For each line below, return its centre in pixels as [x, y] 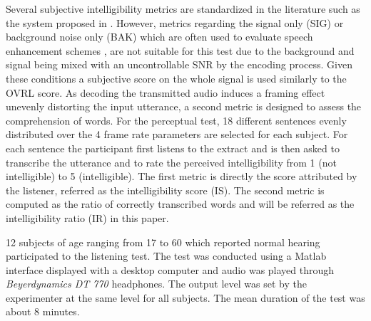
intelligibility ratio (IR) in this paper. [87, 217]
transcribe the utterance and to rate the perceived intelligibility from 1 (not [171, 162]
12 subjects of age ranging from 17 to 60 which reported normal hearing [163, 242]
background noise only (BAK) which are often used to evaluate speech [159, 37]
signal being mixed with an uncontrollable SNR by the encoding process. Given [179, 64]
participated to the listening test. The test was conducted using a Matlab [166, 256]
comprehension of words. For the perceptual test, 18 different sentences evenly [176, 120]
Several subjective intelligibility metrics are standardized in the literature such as [183, 9]
